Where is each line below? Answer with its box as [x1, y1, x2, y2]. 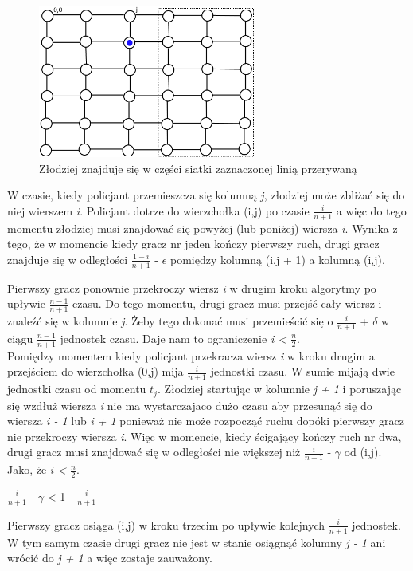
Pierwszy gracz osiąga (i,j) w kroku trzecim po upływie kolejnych [7, 516, 325, 533]
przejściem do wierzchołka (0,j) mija [7, 363, 184, 380]
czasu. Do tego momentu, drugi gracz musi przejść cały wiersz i [72, 295, 382, 312]
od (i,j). [344, 443, 382, 460]
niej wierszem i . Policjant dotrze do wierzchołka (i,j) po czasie [7, 202, 310, 219]
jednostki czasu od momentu [7, 380, 146, 397]
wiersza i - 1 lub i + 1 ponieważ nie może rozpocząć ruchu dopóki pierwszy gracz [7, 412, 404, 429]
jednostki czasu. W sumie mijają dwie [210, 363, 395, 380]
